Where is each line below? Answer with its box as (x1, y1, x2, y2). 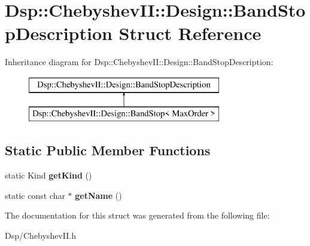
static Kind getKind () (5, 169, 92, 182)
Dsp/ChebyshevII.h (5, 229, 76, 242)
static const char (5, 189, 65, 201)
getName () (75, 189, 122, 201)
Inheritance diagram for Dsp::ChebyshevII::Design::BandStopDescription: (5, 56, 273, 68)
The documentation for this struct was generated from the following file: (5, 209, 270, 222)
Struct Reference (118, 21, 262, 45)
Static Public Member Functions (5, 141, 211, 159)
